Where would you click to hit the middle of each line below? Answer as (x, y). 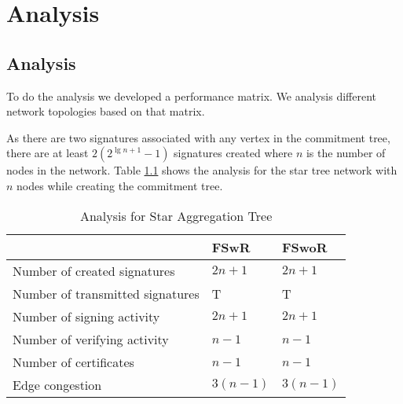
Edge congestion (57, 384)
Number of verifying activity (91, 339)
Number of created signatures (94, 270)
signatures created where (233, 153)
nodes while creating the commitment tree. (120, 185)
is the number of (346, 153)
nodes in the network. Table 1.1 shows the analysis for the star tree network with (202, 170)
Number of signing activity (86, 316)
